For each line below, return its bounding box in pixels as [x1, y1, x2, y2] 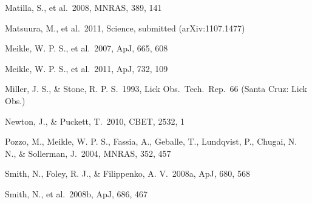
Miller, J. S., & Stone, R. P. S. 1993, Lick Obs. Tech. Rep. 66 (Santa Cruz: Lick [5, 82, 307, 95]
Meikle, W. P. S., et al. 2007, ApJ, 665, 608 [5, 42, 168, 54]
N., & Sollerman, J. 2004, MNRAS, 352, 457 [5, 146, 171, 159]
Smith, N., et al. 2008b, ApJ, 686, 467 [5, 187, 148, 200]
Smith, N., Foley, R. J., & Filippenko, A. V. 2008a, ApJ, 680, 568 [5, 167, 250, 180]
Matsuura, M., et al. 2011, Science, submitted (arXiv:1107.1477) [5, 21, 245, 34]
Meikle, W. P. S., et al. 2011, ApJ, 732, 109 [5, 62, 168, 74]
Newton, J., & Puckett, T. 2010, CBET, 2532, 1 [5, 114, 185, 127]
